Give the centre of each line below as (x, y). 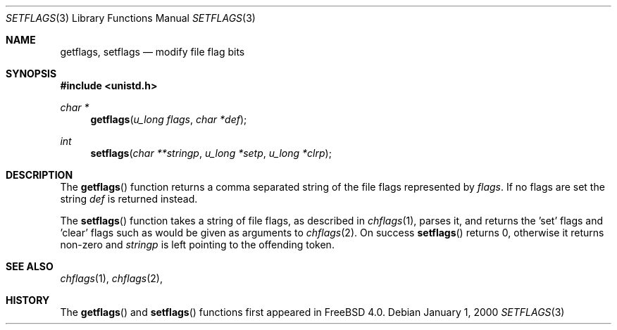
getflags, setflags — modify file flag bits (152, 52)
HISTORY (28, 300)
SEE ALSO (30, 266)
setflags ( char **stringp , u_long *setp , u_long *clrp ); (211, 153)
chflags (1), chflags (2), (112, 278)
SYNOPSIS (31, 74)
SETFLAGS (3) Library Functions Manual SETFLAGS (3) (131, 18)
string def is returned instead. (129, 199)
